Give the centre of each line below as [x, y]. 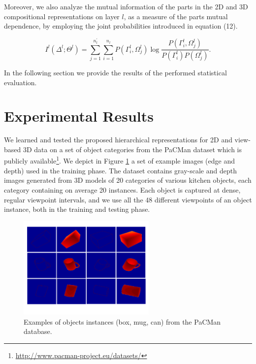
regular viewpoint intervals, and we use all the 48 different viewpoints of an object [128, 199]
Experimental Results [79, 116]
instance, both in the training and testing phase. [77, 209]
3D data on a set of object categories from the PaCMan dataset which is [132, 149]
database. [38, 331]
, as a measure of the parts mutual [176, 16]
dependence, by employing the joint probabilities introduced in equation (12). [121, 26]
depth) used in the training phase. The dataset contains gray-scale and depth [120, 170]
